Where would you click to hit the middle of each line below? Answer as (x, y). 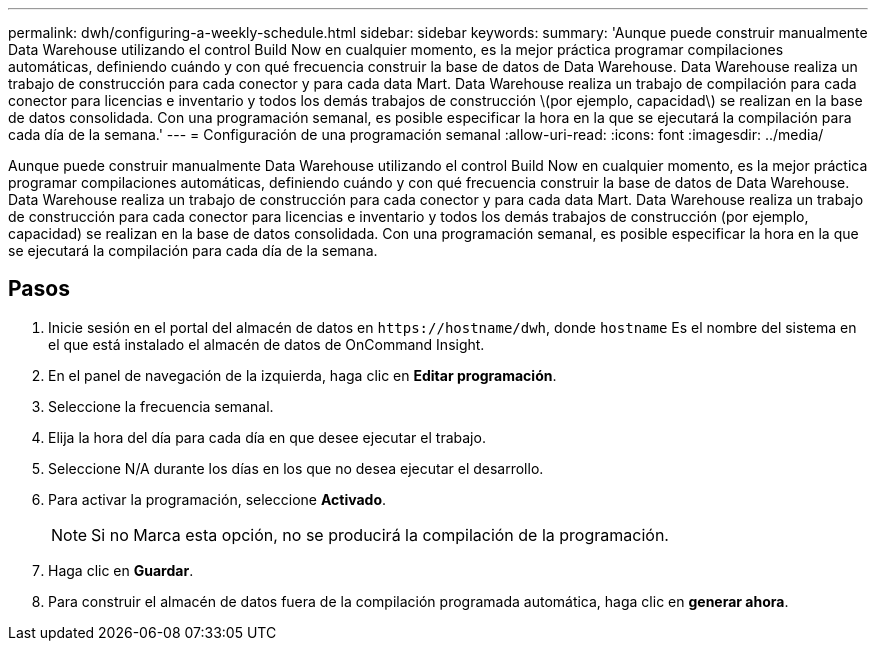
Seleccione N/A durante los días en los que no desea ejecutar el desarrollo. (296, 468)
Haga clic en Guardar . (121, 570)
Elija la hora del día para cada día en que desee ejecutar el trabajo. (267, 437)
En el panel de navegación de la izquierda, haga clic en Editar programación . (302, 375)
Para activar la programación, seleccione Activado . (217, 499)
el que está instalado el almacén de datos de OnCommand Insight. (266, 344)
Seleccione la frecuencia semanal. (161, 406)
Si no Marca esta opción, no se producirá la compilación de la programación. (380, 534)
